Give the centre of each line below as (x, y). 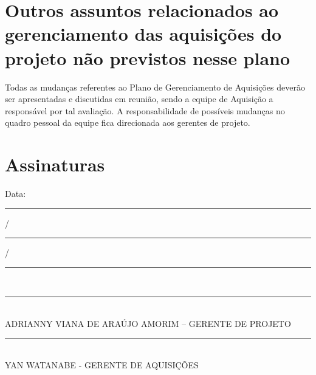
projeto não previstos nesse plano (148, 57)
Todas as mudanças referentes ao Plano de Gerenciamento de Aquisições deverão (155, 87)
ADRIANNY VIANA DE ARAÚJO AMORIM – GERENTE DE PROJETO (148, 323)
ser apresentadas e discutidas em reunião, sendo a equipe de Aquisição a (139, 99)
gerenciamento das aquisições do (143, 34)
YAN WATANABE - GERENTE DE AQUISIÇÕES (102, 365)
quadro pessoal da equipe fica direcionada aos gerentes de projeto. (128, 122)
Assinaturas (55, 164)
